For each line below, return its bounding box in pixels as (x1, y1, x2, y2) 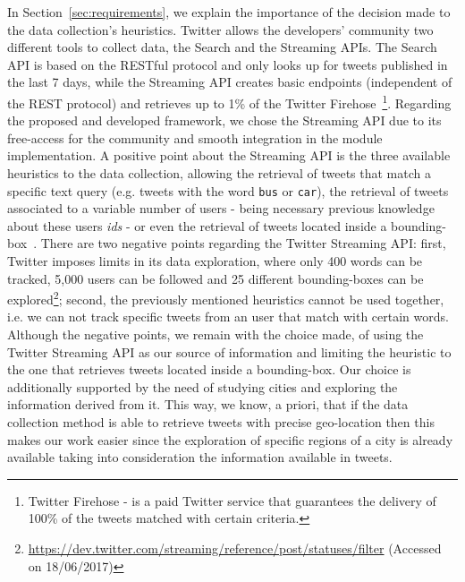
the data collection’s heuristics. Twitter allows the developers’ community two (7, 20, 434, 39)
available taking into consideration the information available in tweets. (7, 448, 393, 466)
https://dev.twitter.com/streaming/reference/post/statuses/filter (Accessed (28, 539, 442, 557)
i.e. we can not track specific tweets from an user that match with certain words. (7, 307, 449, 326)
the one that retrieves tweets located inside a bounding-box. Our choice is (7, 360, 411, 379)
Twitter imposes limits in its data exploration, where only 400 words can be (7, 252, 423, 270)
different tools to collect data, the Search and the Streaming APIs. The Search (7, 38, 437, 56)
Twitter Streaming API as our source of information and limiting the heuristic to (7, 342, 452, 361)
